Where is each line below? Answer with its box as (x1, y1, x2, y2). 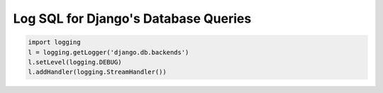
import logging (28, 38, 81, 46)
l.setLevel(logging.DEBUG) (28, 58, 122, 66)
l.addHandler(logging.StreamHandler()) (28, 68, 167, 76)
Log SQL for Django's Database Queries (13, 11, 252, 26)
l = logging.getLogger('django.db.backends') (28, 48, 189, 56)
